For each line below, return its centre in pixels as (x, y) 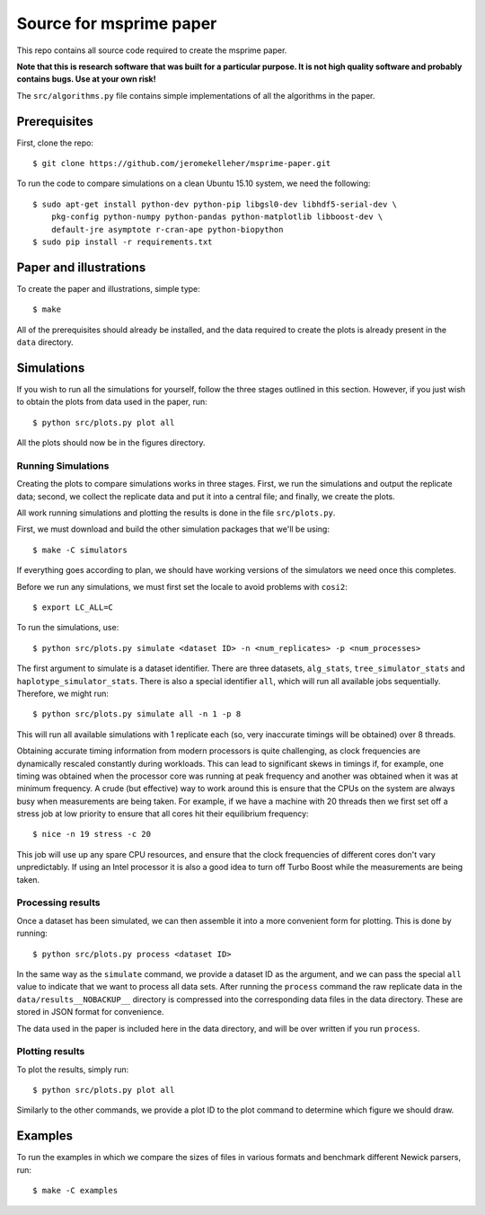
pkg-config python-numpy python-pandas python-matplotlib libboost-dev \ (217, 217)
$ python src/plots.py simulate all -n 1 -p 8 (137, 714)
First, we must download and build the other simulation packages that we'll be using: (173, 529)
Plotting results (51, 1052)
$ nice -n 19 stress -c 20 (92, 834)
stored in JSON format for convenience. (90, 1012)
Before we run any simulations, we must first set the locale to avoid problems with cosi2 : (182, 586)
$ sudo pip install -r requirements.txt (123, 242)
